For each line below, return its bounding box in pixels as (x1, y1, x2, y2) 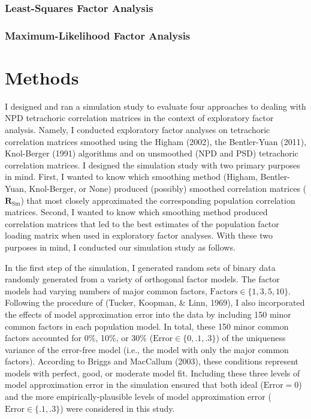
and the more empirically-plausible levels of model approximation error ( (5, 390, 271, 403)
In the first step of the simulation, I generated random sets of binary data (5, 261, 276, 273)
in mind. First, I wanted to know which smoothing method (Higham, (5, 170, 258, 183)
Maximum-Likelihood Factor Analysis (5, 28, 191, 43)
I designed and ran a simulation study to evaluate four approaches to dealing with (5, 100, 306, 112)
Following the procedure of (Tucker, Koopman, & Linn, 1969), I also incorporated (5, 296, 305, 309)
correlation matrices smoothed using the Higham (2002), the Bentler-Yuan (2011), (5, 135, 307, 147)
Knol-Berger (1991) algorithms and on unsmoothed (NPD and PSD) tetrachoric (5, 147, 298, 159)
